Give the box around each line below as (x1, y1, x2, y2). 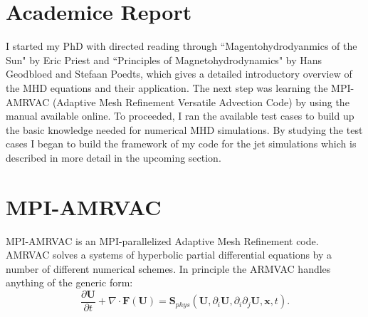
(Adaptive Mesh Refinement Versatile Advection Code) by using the (52, 94, 349, 109)
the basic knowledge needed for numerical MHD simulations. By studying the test (6, 122, 363, 137)
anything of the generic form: (6, 275, 133, 290)
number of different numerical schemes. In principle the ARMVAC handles (6, 261, 331, 276)
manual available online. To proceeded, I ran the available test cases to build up (6, 108, 354, 123)
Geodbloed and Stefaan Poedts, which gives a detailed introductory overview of (6, 66, 352, 81)
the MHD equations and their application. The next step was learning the (6, 80, 328, 95)
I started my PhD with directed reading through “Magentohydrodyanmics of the (6, 38, 357, 53)
